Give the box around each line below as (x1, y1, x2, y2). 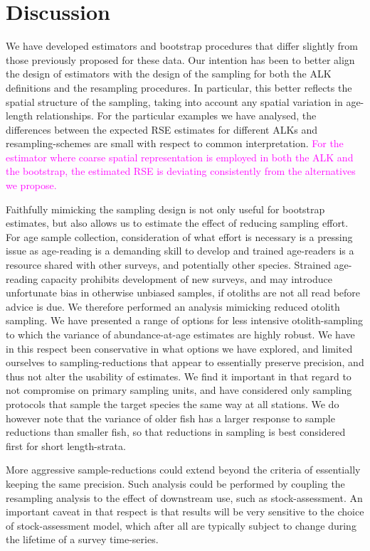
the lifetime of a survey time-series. (6, 532, 159, 547)
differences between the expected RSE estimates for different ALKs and (6, 122, 318, 137)
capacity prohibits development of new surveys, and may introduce (41, 271, 332, 286)
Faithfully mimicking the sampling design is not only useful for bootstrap (6, 201, 325, 216)
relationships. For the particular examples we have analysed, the (36, 108, 317, 123)
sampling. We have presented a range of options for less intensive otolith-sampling (6, 313, 363, 328)
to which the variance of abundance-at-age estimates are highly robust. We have (6, 327, 355, 341)
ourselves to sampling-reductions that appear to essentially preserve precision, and (6, 355, 364, 370)
